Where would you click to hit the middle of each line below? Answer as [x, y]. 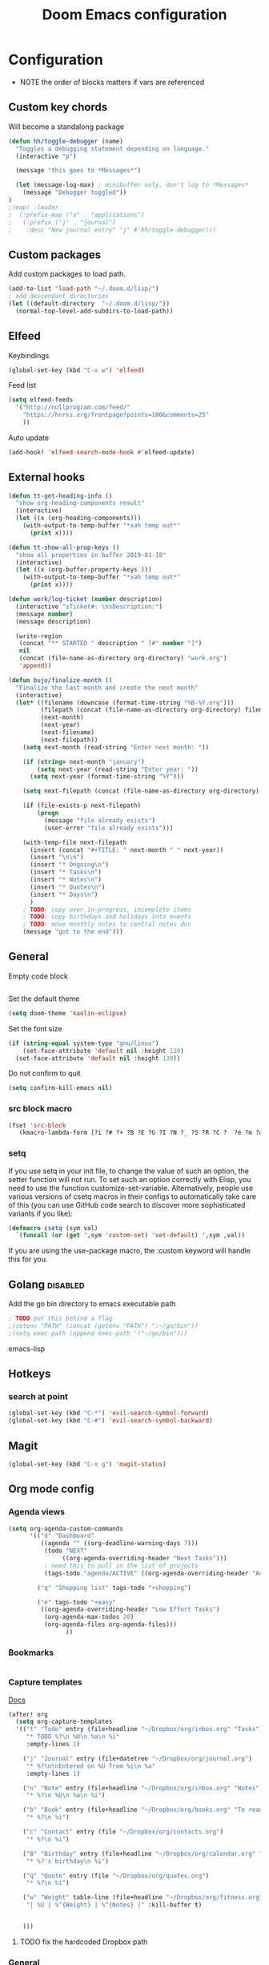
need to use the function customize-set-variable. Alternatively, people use [131, 1188]
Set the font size [35, 1028]
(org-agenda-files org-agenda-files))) [110, 1624]
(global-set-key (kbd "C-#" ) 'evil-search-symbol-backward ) [111, 1421]
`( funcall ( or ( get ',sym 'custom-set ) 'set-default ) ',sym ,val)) [130, 1236]
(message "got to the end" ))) [73, 932]
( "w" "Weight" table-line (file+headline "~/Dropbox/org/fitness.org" [143, 1898]
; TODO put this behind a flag [60, 1319]
